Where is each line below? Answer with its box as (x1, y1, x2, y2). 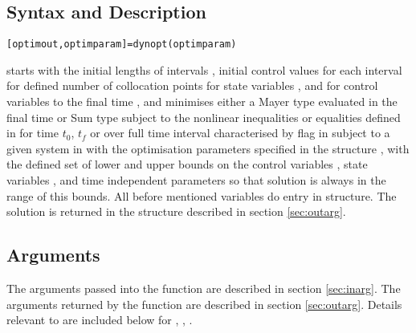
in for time (6, 124, 59, 141)
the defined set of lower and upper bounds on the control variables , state (6, 156, 368, 173)
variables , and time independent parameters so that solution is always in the (6, 172, 386, 189)
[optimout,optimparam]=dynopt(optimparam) (6, 39, 237, 51)
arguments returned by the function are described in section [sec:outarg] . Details (6, 295, 402, 312)
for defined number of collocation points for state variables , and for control (6, 77, 378, 94)
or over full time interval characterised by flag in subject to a (90, 124, 390, 141)
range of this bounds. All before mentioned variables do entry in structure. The (6, 187, 397, 204)
